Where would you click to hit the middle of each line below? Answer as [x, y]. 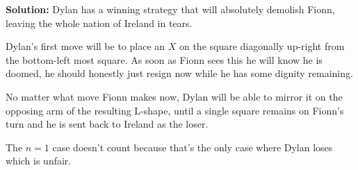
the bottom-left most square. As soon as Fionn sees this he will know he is [164, 59]
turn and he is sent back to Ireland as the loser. [107, 124]
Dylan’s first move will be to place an [86, 46]
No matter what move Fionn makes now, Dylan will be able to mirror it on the [174, 96]
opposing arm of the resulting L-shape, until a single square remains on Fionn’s [175, 110]
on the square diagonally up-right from [262, 46]
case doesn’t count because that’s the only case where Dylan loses [193, 147]
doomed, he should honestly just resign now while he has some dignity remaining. [179, 73]
